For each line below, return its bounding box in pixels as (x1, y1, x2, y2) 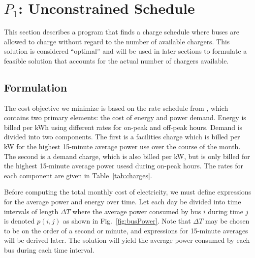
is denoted (4, 216, 35, 226)
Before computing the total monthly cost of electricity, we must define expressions (4, 187, 251, 197)
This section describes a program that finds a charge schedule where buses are (4, 27, 239, 37)
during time (208, 206, 243, 216)
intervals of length (4, 206, 59, 216)
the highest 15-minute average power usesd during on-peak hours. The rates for (4, 161, 243, 171)
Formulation (4, 79, 67, 95)
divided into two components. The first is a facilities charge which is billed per (4, 131, 240, 142)
